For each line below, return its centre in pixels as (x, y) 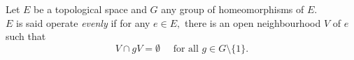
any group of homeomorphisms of (233, 9)
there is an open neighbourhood (253, 22)
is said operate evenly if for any (83, 22)
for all (186, 49)
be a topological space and (90, 9)
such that (26, 36)
